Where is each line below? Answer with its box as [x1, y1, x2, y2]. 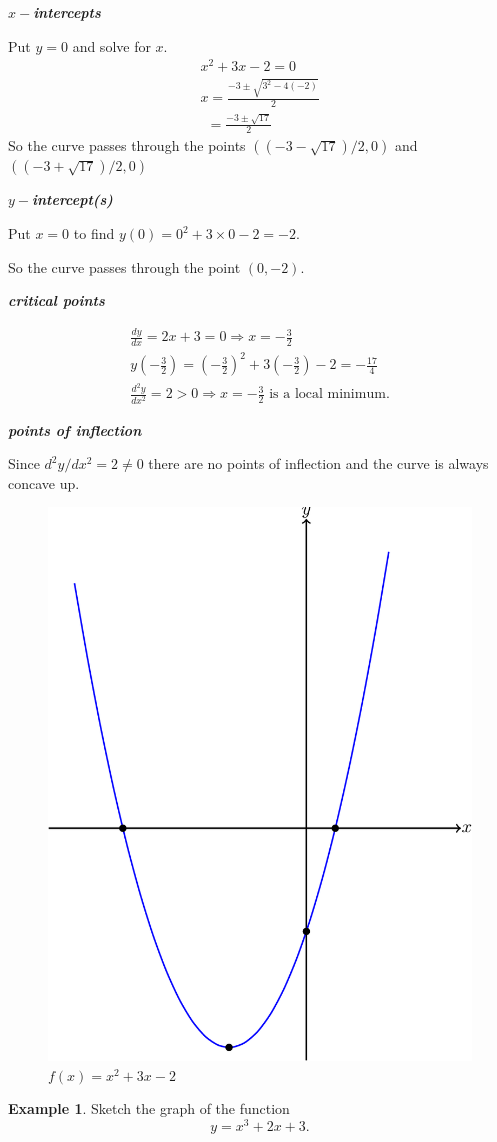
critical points [8, 290, 105, 311]
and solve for [72, 35, 151, 56]
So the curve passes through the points [8, 135, 246, 156]
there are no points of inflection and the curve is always [148, 453, 489, 474]
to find [73, 223, 115, 244]
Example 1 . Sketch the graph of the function [8, 1098, 290, 1119]
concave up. [8, 472, 80, 493]
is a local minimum [269, 387, 386, 402]
